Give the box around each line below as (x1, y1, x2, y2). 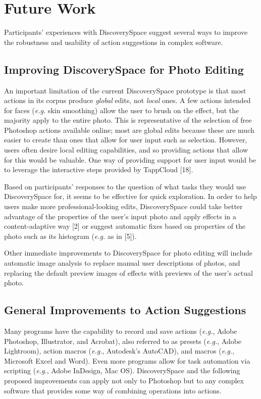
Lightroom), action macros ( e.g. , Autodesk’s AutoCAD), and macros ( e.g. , (4, 345, 235, 356)
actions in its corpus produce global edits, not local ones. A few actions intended (4, 95, 251, 106)
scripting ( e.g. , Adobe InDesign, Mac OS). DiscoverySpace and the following (4, 365, 240, 376)
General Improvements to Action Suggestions (4, 302, 246, 318)
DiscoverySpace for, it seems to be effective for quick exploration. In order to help (4, 191, 257, 202)
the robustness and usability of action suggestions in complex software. (4, 36, 223, 47)
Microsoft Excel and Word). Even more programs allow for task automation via (4, 355, 250, 366)
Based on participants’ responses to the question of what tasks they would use (4, 181, 246, 191)
